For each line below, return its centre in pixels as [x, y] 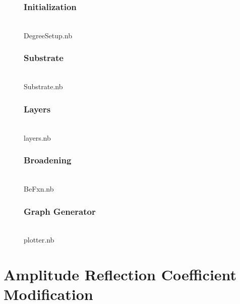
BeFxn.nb [39, 189]
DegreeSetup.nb [48, 35]
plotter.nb [39, 240]
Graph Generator [60, 211]
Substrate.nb [43, 86]
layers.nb [37, 137]
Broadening [48, 160]
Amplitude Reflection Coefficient [120, 275]
